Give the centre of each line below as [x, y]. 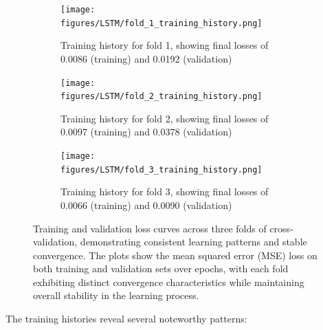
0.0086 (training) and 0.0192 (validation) [146, 58]
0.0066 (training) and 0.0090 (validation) [146, 205]
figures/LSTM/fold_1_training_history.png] [161, 23]
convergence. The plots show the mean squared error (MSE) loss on [175, 255]
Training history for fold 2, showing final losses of [165, 118]
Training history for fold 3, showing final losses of [165, 191]
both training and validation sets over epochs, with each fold [161, 268]
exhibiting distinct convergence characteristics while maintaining [169, 282]
